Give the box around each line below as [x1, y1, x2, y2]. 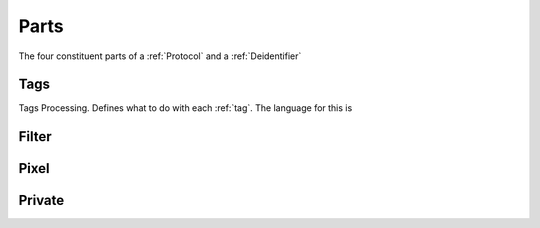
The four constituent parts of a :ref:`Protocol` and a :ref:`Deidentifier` [18, 50, 302, 62]
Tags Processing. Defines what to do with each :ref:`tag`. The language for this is [18, 102, 353, 114]
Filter [18, 128, 52, 145]
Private [18, 192, 65, 209]
